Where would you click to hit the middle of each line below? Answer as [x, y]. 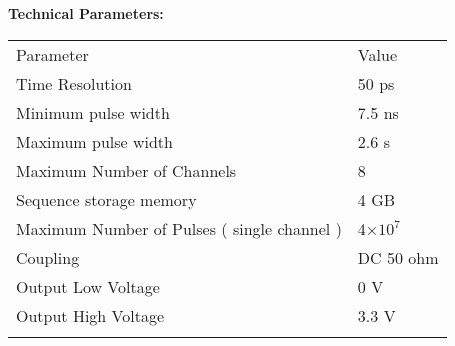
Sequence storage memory [106, 199]
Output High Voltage [90, 315]
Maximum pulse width [94, 141]
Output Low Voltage [88, 286]
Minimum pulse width [93, 112]
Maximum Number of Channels [126, 170]
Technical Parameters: [86, 13]
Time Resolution [74, 83]
